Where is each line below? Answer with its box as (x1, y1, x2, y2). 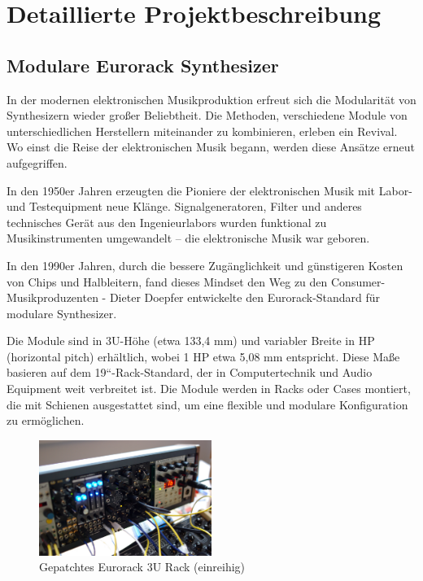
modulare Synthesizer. (7, 304, 117, 321)
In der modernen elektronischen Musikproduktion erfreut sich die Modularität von (7, 90, 416, 107)
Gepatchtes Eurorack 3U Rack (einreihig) (39, 558, 246, 575)
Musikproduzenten (7, 289, 98, 306)
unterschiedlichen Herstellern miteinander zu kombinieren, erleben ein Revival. (7, 122, 398, 139)
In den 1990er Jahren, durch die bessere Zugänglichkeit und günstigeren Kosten (7, 256, 403, 273)
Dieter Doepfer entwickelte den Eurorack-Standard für (109, 289, 381, 306)
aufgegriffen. (7, 154, 68, 171)
